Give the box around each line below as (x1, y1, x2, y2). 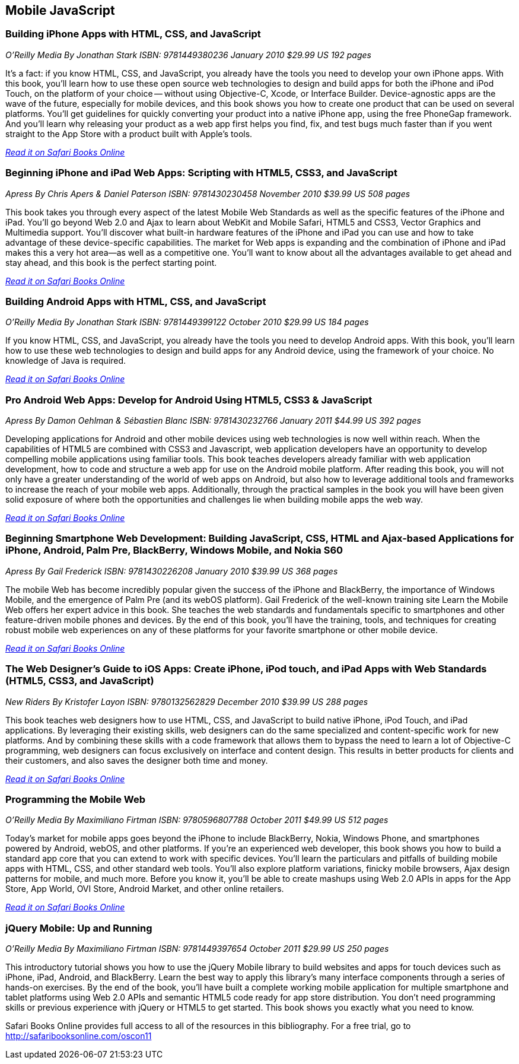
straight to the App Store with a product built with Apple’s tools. (5, 128, 253, 139)
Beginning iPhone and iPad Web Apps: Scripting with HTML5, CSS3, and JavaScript (5, 167, 397, 179)
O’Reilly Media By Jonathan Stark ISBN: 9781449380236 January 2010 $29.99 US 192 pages (5, 49, 371, 60)
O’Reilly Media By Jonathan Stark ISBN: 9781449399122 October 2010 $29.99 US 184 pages (5, 317, 369, 328)
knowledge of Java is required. (5, 355, 126, 366)
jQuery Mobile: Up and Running (5, 922, 152, 934)
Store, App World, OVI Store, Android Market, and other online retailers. (5, 884, 284, 894)
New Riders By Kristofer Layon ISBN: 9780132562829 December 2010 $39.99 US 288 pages (5, 696, 368, 707)
